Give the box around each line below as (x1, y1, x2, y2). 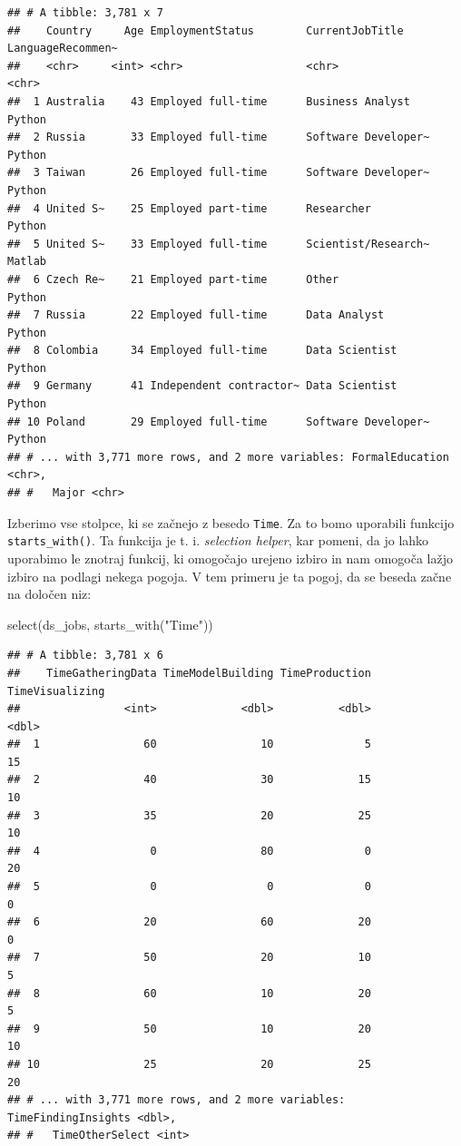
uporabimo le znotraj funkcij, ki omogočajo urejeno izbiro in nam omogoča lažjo (7, 548, 453, 567)
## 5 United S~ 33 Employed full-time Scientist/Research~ (7, 237, 430, 250)
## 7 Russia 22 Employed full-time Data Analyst (7, 309, 385, 322)
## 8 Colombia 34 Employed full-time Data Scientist (7, 344, 397, 358)
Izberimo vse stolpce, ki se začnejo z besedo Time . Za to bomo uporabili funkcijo (7, 513, 455, 532)
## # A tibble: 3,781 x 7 (7, 6, 163, 19)
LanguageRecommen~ (7, 42, 118, 55)
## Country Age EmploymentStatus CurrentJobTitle (7, 24, 404, 37)
